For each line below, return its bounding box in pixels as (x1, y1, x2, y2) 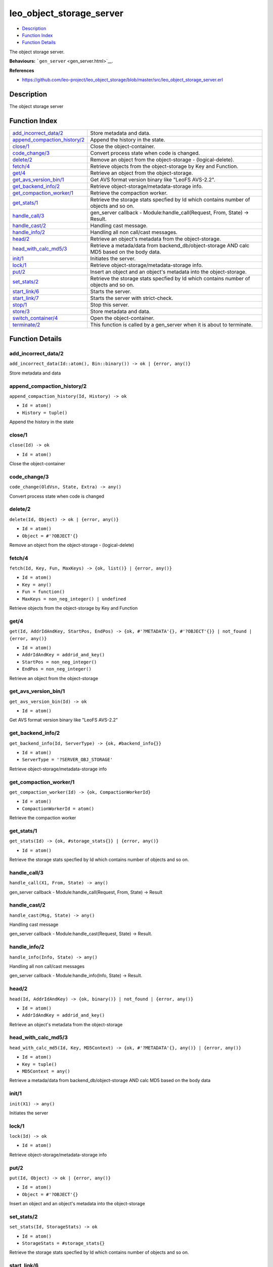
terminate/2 (12, 321, 40, 328)
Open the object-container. (90, 314, 155, 321)
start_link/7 (12, 294, 39, 302)
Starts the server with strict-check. (90, 294, 173, 302)
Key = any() (22, 582, 52, 587)
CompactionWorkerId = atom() (22, 806, 95, 811)
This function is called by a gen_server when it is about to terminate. (90, 321, 253, 328)
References (9, 67, 34, 73)
